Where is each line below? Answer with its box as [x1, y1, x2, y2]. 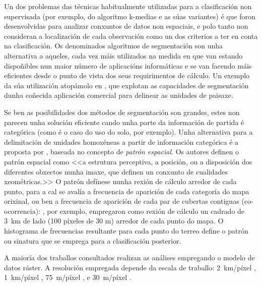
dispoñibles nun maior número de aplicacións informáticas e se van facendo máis [4, 60, 252, 71]
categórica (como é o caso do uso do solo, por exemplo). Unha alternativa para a [4, 127, 253, 137]
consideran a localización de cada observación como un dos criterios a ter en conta [4, 30, 258, 41]
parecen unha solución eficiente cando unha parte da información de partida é [4, 117, 244, 127]
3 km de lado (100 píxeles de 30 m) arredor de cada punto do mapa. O [4, 215, 224, 226]
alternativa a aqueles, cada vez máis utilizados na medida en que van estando [4, 50, 243, 61]
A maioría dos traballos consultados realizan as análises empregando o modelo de [4, 252, 255, 263]
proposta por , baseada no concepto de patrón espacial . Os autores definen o [4, 146, 239, 157]
